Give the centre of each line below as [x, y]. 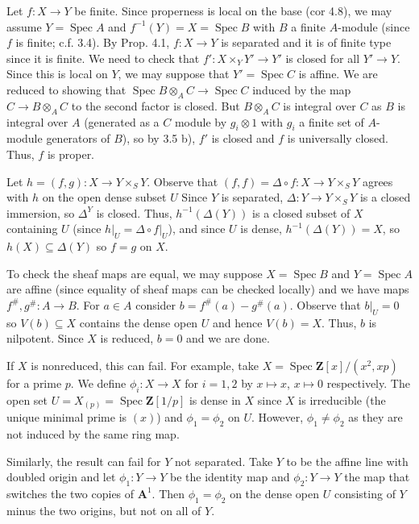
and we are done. [228, 338]
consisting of [365, 493]
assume [24, 26]
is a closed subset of [301, 212]
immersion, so [41, 212]
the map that [377, 477]
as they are [375, 417]
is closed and [243, 138]
